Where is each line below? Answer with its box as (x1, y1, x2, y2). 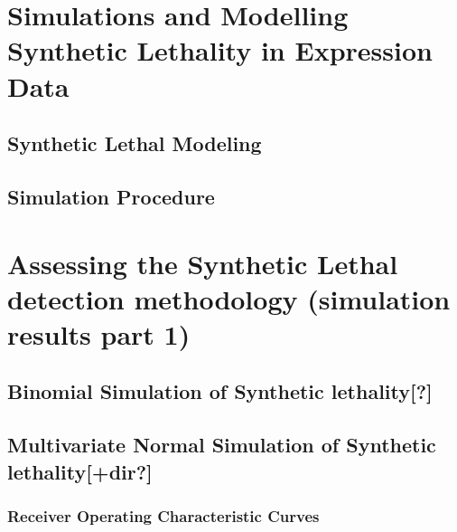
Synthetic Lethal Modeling (7, 129, 262, 157)
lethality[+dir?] (7, 457, 153, 485)
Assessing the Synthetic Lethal (7, 244, 398, 281)
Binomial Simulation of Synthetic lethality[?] (7, 377, 433, 405)
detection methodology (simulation (7, 280, 451, 317)
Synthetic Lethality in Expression (7, 32, 433, 69)
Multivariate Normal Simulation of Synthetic (7, 431, 436, 459)
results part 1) (7, 315, 191, 352)
